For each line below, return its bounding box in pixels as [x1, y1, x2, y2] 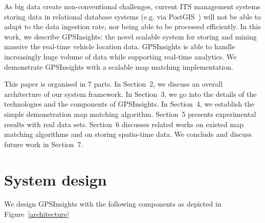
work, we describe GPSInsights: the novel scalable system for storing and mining [4, 31, 257, 42]
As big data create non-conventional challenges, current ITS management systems [4, 1, 260, 11]
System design [4, 169, 107, 190]
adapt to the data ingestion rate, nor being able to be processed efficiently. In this [4, 21, 261, 32]
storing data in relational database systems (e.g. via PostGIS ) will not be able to [4, 11, 261, 22]
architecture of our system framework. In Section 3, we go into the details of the [4, 88, 257, 99]
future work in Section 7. [4, 138, 83, 149]
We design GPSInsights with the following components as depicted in [4, 198, 222, 209]
